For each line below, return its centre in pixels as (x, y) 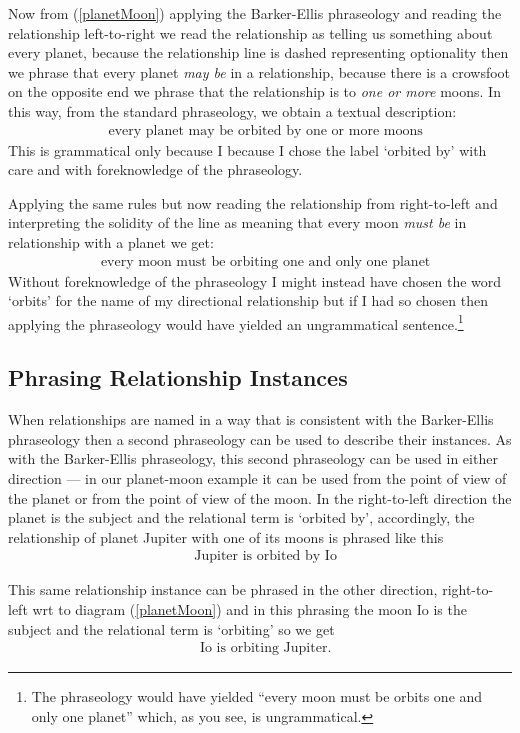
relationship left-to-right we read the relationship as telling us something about (250, 32)
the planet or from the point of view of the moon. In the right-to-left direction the (260, 497)
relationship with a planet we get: (111, 241)
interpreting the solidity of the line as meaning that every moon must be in (237, 222)
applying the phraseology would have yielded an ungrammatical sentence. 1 (236, 322)
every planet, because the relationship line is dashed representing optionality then (258, 52)
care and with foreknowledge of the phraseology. (155, 169)
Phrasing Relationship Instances (178, 377)
